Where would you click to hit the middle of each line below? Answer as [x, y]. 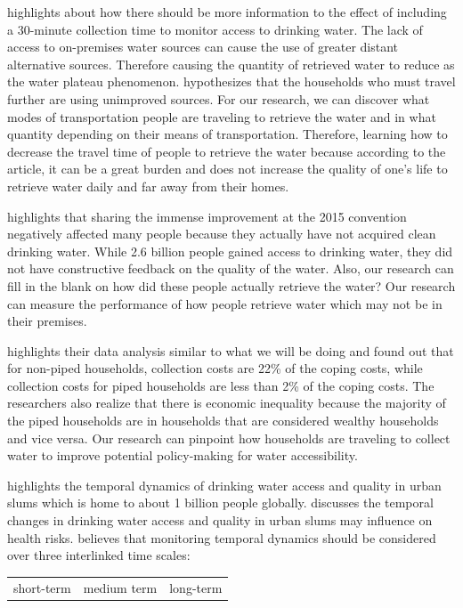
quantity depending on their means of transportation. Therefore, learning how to [227, 134]
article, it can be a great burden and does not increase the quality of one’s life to [227, 169]
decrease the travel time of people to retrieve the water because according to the [227, 151]
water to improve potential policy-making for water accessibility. [183, 455]
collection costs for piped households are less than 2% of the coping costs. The [221, 385]
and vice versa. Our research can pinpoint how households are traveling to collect [229, 438]
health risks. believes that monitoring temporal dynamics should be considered [222, 537]
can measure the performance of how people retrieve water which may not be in [225, 303]
